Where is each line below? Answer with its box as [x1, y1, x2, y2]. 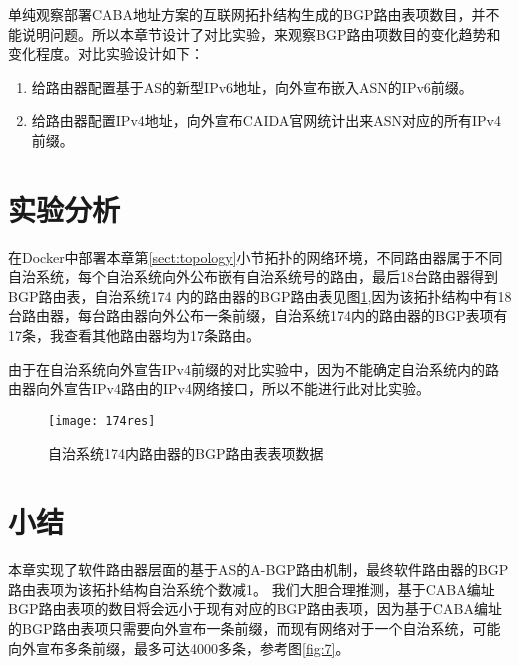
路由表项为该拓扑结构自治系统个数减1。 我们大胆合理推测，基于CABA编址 [8, 578, 495, 599]
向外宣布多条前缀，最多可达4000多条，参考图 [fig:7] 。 [8, 637, 350, 658]
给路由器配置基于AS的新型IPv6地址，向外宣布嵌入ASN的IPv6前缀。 [31, 76, 473, 97]
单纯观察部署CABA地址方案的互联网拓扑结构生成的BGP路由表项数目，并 [8, 4, 486, 24]
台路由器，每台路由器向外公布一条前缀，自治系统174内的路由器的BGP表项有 [8, 305, 508, 326]
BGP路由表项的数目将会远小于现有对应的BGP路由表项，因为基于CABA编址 [8, 598, 502, 619]
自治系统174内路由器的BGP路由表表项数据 [48, 442, 324, 463]
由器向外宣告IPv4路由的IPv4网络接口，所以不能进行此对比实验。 [8, 378, 430, 399]
